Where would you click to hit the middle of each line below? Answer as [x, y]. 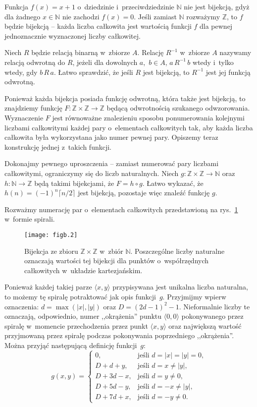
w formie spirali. [30, 219]
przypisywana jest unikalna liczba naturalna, [180, 287]
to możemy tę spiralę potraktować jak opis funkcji [80, 296]
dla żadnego [23, 16]
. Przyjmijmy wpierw [194, 296]
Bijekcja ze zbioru [51, 251]
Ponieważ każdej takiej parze [48, 287]
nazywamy [235, 52]
